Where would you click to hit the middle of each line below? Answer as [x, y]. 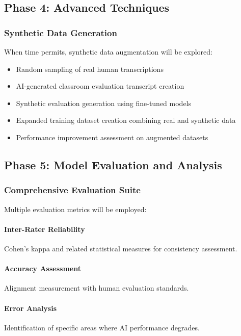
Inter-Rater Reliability [45, 229]
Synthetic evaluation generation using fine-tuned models [104, 103]
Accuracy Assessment [43, 268]
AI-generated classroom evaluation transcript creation [100, 86]
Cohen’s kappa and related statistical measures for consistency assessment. [121, 248]
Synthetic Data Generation [61, 32]
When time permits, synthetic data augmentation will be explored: [108, 51]
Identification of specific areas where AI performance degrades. [102, 327]
